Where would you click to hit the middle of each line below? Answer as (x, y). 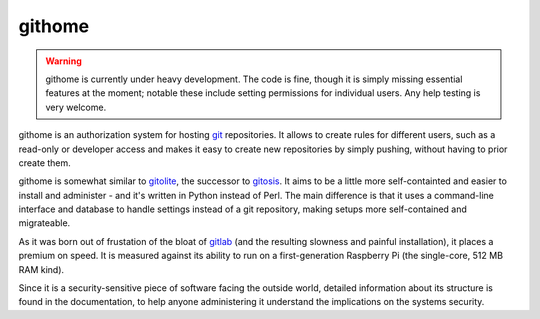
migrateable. (44, 223)
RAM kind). (41, 269)
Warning (63, 61)
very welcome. (76, 107)
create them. (45, 162)
